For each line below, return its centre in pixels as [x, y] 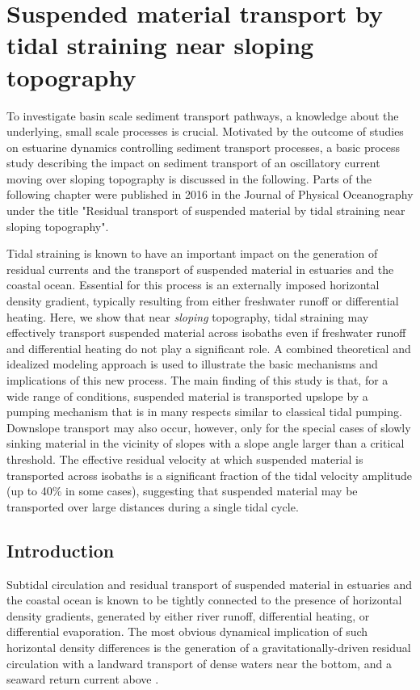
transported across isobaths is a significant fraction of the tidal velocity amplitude [209, 475]
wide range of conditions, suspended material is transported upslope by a [187, 395]
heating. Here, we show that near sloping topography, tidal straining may [188, 316]
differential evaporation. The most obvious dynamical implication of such [187, 631]
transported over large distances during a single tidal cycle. [153, 506]
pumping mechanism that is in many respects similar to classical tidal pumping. [204, 412]
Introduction [61, 550]
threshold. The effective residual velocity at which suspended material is [185, 459]
